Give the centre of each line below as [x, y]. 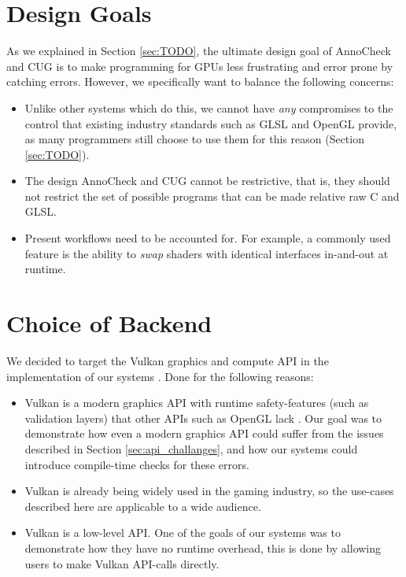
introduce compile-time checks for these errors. [137, 464]
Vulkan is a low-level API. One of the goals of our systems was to [183, 533]
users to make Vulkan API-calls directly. [122, 563]
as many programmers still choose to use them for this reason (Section [194, 139]
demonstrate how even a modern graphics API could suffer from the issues [204, 433]
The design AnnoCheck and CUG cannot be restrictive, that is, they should [207, 181]
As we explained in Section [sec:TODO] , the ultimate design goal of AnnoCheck [199, 51]
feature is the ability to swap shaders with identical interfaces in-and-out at [207, 253]
